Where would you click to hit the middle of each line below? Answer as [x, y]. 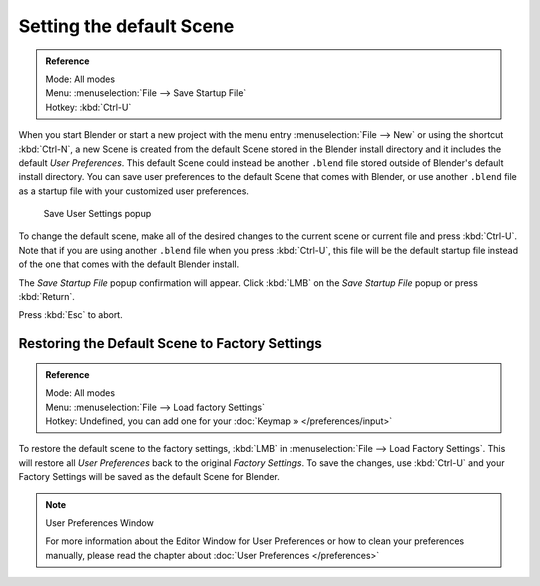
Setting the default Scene [126, 26]
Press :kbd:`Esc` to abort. [71, 315]
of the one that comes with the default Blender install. [129, 264]
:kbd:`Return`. [46, 297]
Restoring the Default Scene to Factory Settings [170, 343]
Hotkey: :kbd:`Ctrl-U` [88, 107]
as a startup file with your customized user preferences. [134, 191]
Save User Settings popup [97, 214]
